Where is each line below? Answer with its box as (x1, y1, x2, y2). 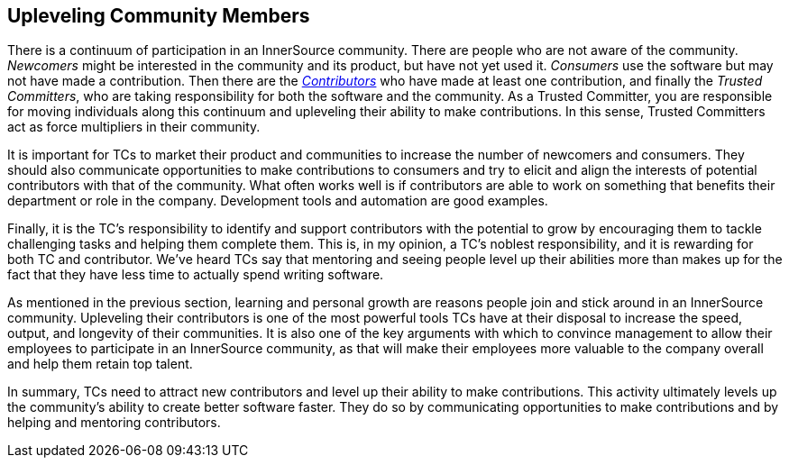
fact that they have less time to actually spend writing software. (7, 267, 384, 283)
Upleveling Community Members (7, 5, 310, 27)
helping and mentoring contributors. (7, 415, 221, 431)
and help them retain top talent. (7, 356, 193, 372)
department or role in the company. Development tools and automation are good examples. (7, 193, 548, 209)
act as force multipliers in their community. (7, 119, 261, 135)
